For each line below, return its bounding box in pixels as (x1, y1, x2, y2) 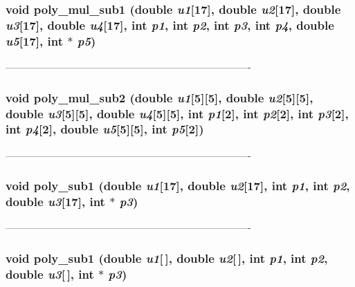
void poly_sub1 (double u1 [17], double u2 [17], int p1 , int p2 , (6, 177, 350, 194)
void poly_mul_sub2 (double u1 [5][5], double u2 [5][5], (6, 89, 313, 106)
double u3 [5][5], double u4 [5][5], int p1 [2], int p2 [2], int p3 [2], (6, 104, 349, 122)
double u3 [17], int (6, 193, 105, 210)
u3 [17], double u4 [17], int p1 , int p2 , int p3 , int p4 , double (6, 16, 334, 33)
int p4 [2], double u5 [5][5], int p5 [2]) (6, 120, 204, 138)
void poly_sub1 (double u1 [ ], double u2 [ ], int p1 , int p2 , (6, 249, 328, 266)
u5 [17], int (6, 32, 64, 49)
